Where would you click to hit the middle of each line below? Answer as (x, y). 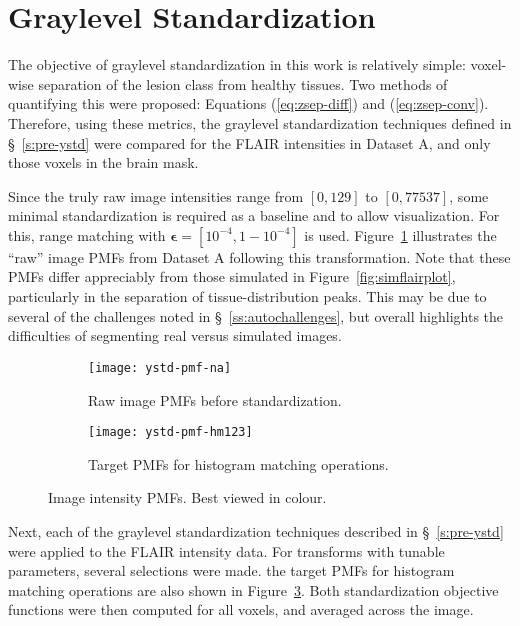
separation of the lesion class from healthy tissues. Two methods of (243, 83)
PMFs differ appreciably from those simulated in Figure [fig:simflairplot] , (232, 276)
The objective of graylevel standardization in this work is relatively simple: (237, 64)
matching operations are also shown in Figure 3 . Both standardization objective (253, 589)
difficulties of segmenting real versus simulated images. (175, 335)
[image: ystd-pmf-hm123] (170, 432)
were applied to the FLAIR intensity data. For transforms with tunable (226, 550)
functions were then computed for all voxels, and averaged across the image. (241, 609)
